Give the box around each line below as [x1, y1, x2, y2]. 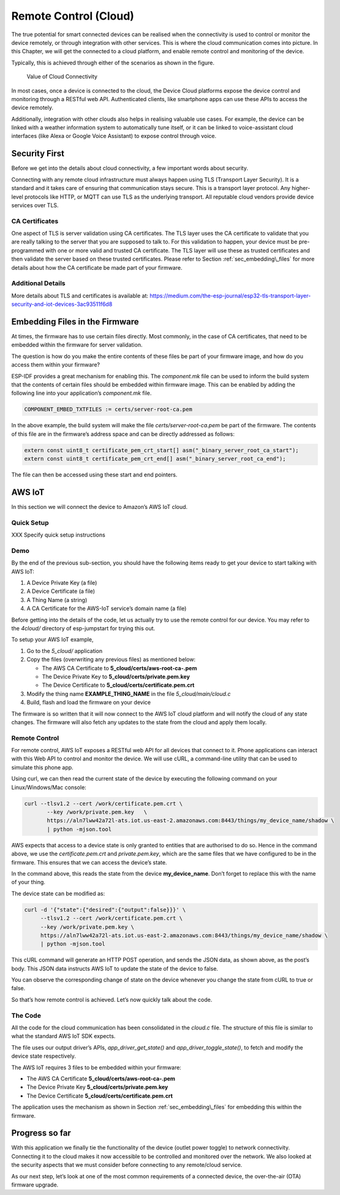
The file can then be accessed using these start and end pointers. [11, 471, 178, 478]
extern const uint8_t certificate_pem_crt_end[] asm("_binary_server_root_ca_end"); [24, 456, 286, 462]
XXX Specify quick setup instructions [11, 531, 105, 539]
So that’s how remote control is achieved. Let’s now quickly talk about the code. [11, 996, 213, 1003]
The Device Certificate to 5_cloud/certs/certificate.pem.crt [42, 681, 195, 689]
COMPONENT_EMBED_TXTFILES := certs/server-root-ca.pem [24, 406, 192, 413]
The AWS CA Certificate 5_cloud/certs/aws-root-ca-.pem [26, 1075, 176, 1082]
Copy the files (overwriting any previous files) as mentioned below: [26, 656, 196, 663]
